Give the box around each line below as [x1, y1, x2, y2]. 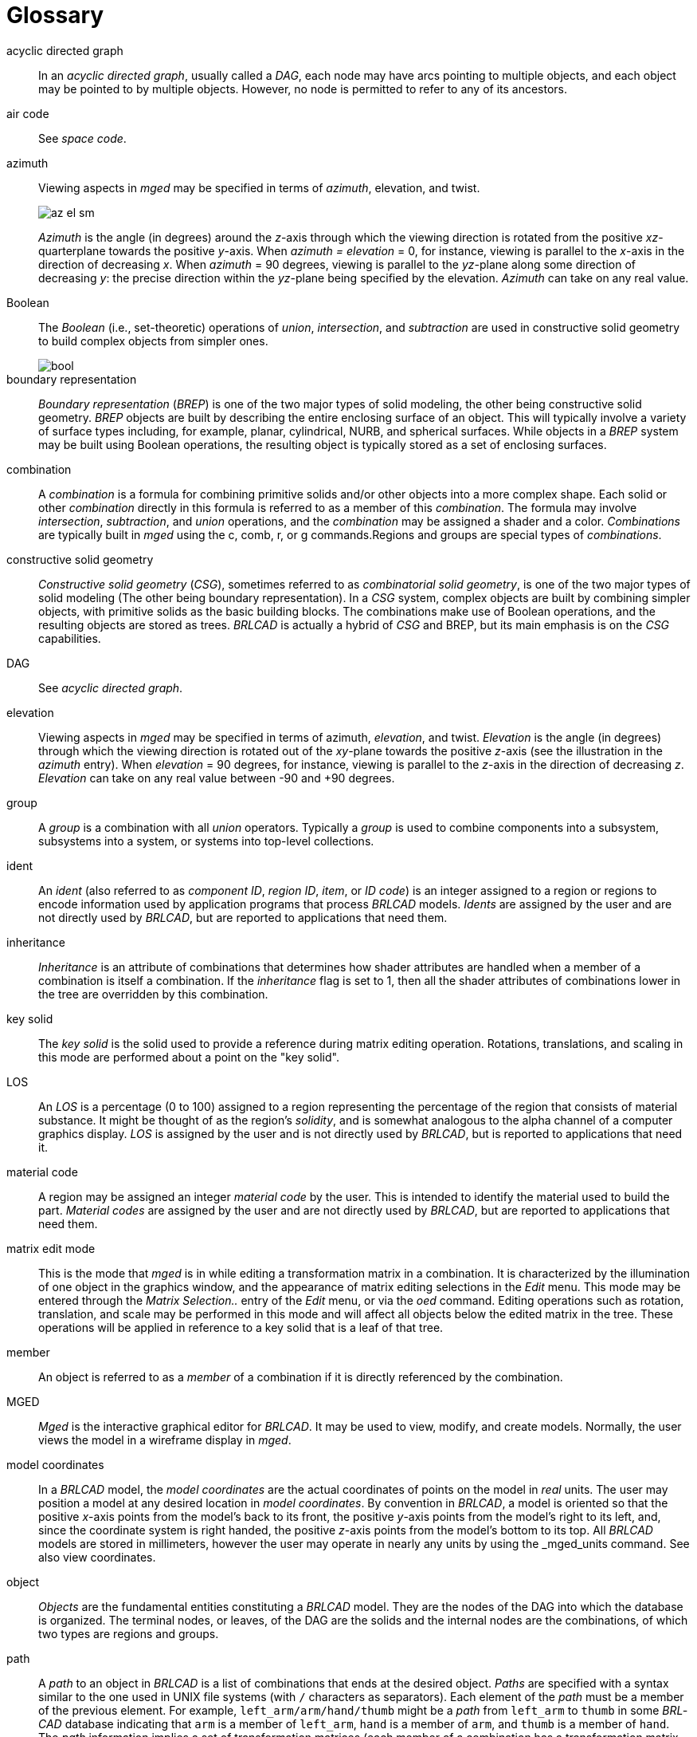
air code [6, 106, 49, 120]
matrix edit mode [6, 1241, 96, 1255]
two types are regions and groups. [38, 1626, 219, 1640]
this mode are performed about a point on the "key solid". [38, 1050, 339, 1064]
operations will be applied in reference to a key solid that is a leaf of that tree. [38, 1320, 444, 1334]
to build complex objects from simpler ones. [38, 333, 268, 348]
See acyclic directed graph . [38, 680, 183, 695]
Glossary [6, 2, 104, 29]
